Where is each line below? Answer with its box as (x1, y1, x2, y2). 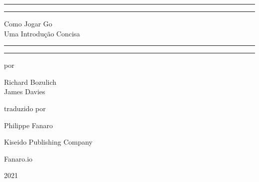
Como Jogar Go (4, 18, 52, 28)
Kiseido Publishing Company (4, 137, 93, 147)
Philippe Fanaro (4, 120, 53, 130)
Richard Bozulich (4, 76, 57, 87)
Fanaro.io (4, 153, 33, 164)
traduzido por (4, 103, 46, 113)
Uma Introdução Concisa (4, 28, 80, 38)
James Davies (4, 86, 45, 97)
